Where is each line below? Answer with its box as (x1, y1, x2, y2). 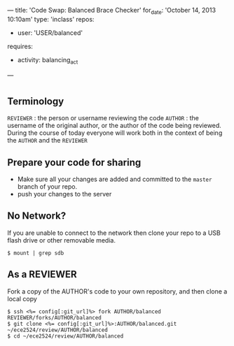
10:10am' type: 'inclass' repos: (7, 15, 95, 23)
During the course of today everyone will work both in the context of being (7, 129, 223, 137)
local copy (7, 294, 37, 303)
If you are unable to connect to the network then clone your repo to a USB (7, 229, 221, 237)
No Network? (7, 210, 67, 222)
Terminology (7, 95, 64, 107)
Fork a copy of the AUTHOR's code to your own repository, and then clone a (7, 287, 228, 296)
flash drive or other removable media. (7, 236, 116, 244)
